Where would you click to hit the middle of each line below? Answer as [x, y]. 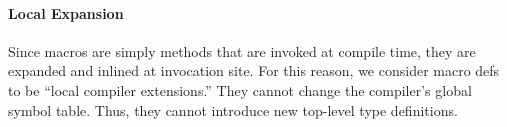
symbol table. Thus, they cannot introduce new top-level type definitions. [233, 109]
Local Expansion [66, 12]
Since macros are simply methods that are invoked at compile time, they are [242, 50]
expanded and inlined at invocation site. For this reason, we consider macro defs [254, 70]
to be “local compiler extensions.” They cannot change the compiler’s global [240, 89]
